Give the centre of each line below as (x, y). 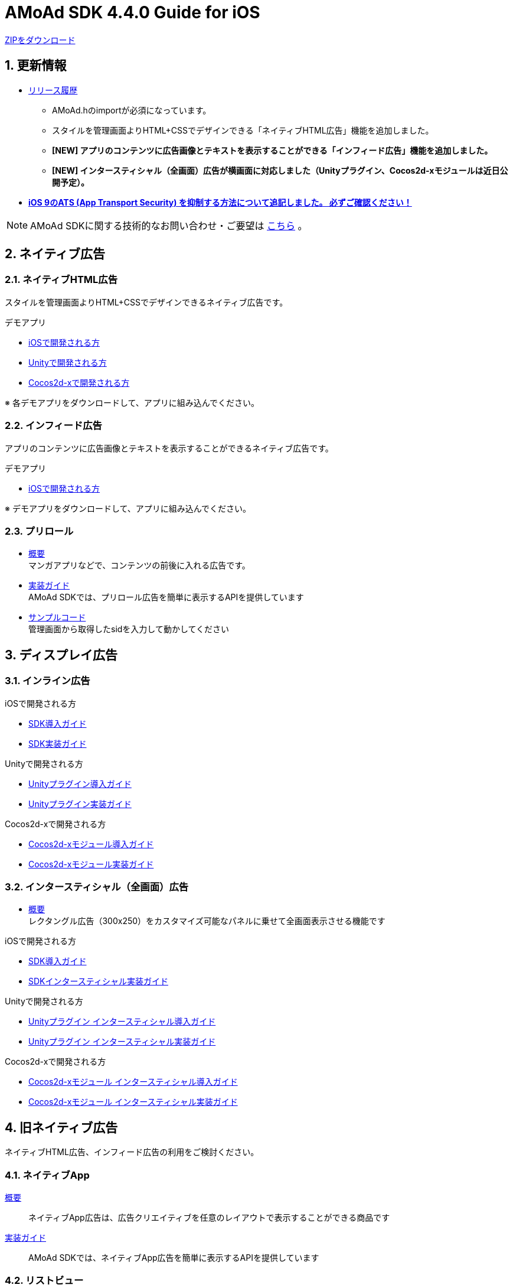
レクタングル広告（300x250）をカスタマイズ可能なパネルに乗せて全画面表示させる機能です (207, 921)
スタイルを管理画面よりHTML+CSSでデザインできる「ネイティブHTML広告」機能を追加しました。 (243, 130)
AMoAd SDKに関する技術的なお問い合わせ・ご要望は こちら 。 (169, 225)
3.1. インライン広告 (48, 681)
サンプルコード (57, 617)
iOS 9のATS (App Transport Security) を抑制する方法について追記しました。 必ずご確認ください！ (220, 202)
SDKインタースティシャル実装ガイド (98, 981)
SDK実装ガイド (58, 743)
